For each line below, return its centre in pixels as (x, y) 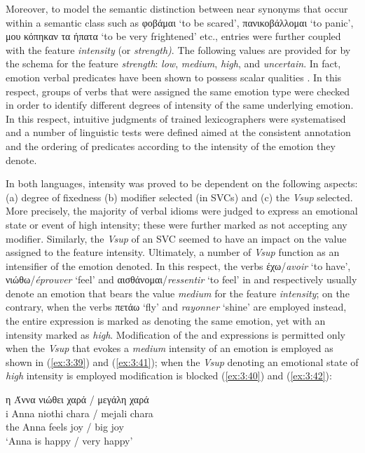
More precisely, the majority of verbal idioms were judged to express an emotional (182, 211)
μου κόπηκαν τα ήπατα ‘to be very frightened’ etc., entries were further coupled (173, 36)
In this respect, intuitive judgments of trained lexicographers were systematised (176, 118)
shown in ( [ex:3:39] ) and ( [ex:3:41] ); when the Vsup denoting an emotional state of (182, 361)
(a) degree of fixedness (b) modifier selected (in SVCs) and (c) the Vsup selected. (179, 197)
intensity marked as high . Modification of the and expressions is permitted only (175, 334)
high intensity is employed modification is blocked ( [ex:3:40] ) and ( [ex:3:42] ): (169, 376)
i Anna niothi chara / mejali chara (80, 413)
